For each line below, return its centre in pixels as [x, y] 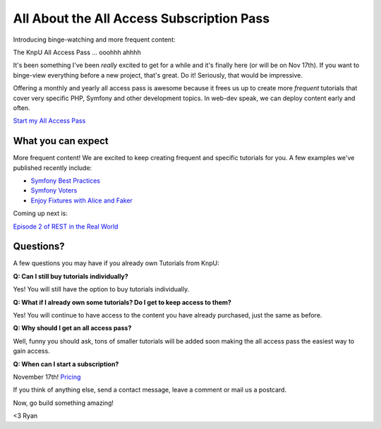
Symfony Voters [54, 191]
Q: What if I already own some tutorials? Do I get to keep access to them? [122, 302]
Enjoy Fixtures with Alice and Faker [82, 200]
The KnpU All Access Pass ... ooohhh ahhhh [77, 52]
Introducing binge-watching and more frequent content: [94, 40]
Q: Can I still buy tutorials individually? [71, 276]
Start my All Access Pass [49, 121]
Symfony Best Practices [65, 181]
